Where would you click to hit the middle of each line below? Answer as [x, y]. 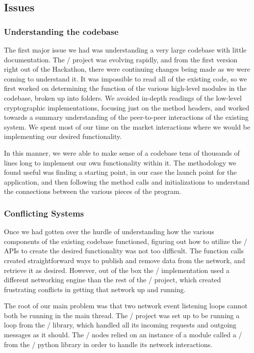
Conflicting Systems [44, 213]
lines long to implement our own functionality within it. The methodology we [120, 162]
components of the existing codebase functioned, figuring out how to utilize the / [126, 241]
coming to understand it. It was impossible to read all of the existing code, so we [126, 78]
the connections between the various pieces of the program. [93, 191]
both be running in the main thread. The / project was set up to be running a [122, 315]
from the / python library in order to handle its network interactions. [108, 344]
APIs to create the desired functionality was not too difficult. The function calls [124, 251]
